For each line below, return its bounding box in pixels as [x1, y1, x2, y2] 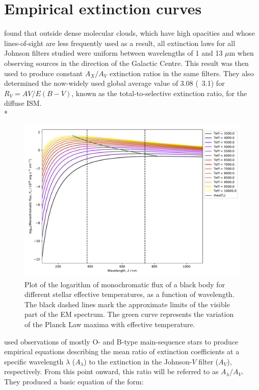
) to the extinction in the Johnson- [84, 356, 192, 366]
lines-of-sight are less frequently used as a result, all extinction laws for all [4, 37, 236, 48]
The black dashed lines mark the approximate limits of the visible [24, 299, 230, 309]
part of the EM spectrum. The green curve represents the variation [24, 309, 234, 319]
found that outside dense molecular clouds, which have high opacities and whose [4, 28, 255, 38]
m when [229, 48, 254, 58]
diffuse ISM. [4, 98, 42, 108]
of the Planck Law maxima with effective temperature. [24, 318, 195, 329]
